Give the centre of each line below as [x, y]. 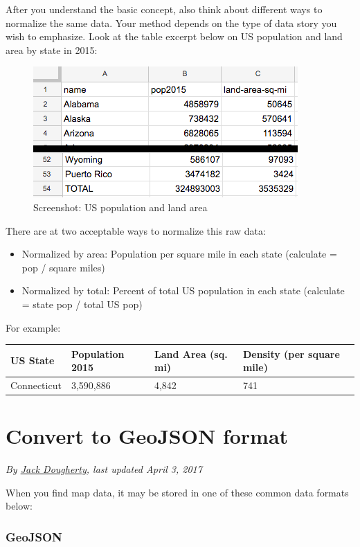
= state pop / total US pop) [82, 304]
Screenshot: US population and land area [120, 207]
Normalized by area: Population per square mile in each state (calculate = [179, 254]
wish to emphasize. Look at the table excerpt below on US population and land [174, 36]
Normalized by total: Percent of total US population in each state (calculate [183, 290]
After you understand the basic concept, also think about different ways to [164, 9]
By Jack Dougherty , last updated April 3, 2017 [104, 469]
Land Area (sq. [191, 353]
